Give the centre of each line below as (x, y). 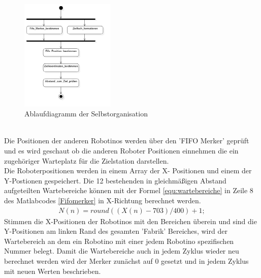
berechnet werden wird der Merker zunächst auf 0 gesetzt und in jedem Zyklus (126, 260)
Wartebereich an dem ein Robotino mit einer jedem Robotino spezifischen (119, 241)
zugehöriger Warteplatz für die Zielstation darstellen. (87, 160)
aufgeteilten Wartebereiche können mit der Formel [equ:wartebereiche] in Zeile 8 (129, 190)
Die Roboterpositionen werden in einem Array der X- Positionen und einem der (128, 171)
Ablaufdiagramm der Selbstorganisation (86, 114)
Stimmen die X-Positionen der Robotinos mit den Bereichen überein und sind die (130, 221)
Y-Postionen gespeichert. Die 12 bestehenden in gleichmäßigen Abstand (115, 180)
